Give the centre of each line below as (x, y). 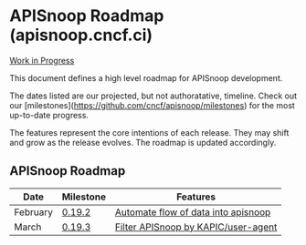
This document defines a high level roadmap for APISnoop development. (146, 77)
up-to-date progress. (49, 115)
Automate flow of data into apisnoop (193, 212)
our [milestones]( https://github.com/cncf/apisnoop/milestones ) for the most (152, 105)
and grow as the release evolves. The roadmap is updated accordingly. (143, 142)
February (33, 212)
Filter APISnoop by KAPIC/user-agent (196, 227)
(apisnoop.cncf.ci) (81, 35)
